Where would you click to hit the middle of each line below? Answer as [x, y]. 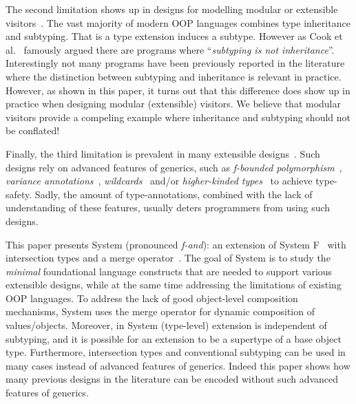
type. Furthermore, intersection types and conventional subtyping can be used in [176, 352]
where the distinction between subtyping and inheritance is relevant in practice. [174, 76]
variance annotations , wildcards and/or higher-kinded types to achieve [159, 181]
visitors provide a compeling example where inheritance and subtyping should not [178, 117]
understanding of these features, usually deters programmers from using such [168, 208]
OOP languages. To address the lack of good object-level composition [152, 298]
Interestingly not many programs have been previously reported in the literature [175, 63]
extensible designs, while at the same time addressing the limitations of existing [174, 285]
